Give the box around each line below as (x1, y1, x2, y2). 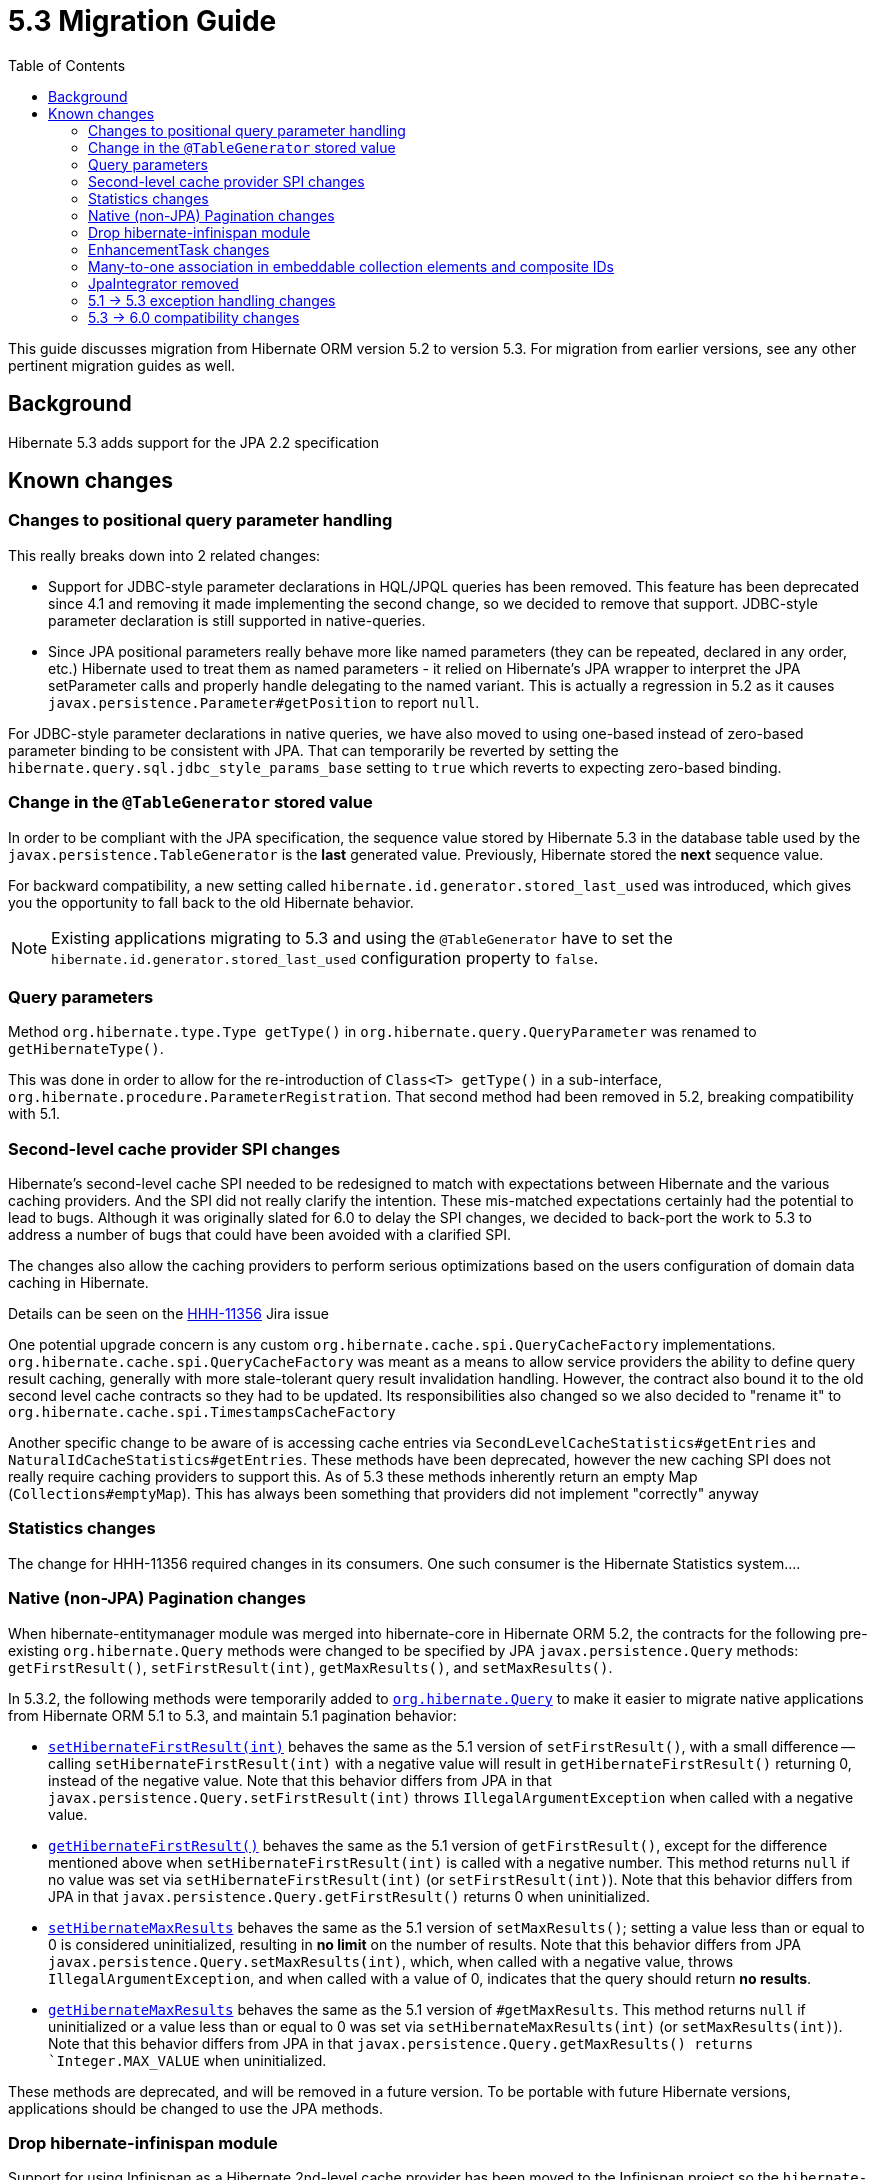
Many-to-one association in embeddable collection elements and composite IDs (88, 257, 614, 275)
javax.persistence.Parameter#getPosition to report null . (48, 693, 480, 711)
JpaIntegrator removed (88, 274, 239, 292)
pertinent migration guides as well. (8, 356, 236, 374)
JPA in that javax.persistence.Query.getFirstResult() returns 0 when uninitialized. (48, 1887, 650, 1905)
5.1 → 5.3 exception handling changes (88, 291, 336, 309)
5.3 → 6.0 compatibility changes (88, 308, 300, 326)
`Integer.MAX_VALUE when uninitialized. (48, 2051, 327, 2069)
